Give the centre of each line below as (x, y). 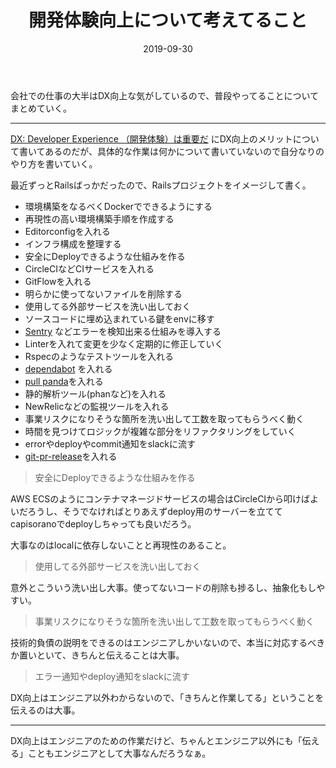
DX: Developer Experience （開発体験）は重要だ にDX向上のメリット (151, 138)
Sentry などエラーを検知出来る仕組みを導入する (123, 331)
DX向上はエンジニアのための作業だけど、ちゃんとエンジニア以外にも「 (156, 740)
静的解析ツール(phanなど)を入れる (95, 393)
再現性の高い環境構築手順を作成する (99, 218)
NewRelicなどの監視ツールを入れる (97, 406)
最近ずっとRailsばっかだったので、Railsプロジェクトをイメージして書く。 (161, 185)
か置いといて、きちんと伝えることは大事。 (97, 655)
